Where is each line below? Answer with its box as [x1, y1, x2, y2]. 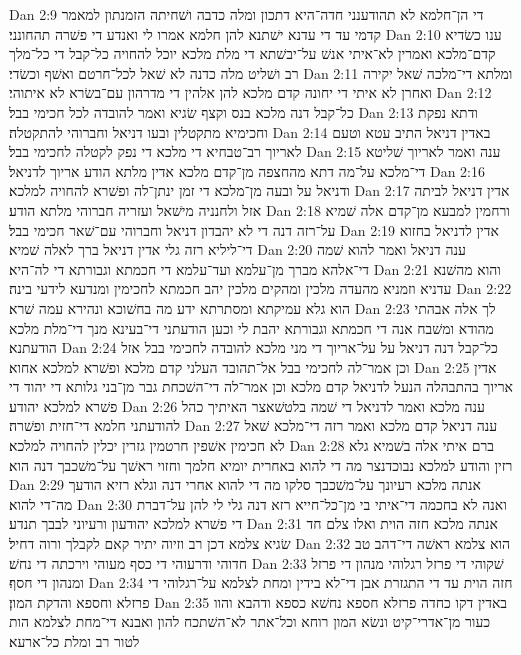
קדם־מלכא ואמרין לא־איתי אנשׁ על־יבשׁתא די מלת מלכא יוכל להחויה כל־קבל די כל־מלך [9, 43, 496, 64]
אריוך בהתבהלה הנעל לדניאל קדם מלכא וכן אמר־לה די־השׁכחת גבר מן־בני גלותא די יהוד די [9, 376, 513, 397]
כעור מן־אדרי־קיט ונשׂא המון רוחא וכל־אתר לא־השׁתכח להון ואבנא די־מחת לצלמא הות [9, 611, 491, 632]
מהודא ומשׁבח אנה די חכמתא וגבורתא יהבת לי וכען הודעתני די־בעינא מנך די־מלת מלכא [9, 317, 494, 338]
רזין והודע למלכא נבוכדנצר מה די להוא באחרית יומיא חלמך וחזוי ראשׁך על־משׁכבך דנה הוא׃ [9, 454, 513, 475]
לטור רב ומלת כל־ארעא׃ [9, 631, 140, 651]
